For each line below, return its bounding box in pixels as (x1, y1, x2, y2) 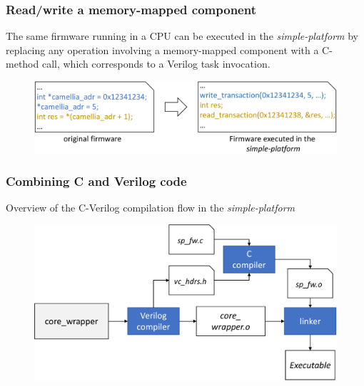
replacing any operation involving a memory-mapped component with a (6, 42, 319, 57)
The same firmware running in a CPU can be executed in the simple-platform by (6, 28, 359, 43)
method (6, 56, 39, 71)
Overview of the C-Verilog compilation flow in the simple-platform (6, 199, 295, 214)
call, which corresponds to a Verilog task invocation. (41, 56, 271, 71)
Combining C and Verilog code (6, 172, 187, 189)
